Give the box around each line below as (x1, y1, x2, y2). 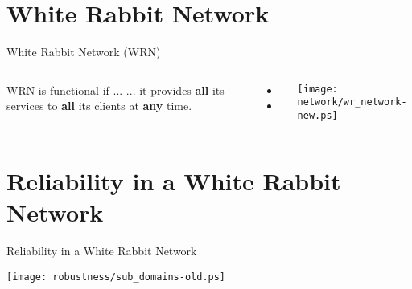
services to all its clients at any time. (6, 97, 192, 114)
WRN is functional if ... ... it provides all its (6, 81, 225, 98)
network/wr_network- (297, 96, 407, 108)
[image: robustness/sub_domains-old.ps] (6, 271, 226, 283)
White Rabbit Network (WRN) (6, 43, 161, 60)
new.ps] (297, 110, 338, 122)
